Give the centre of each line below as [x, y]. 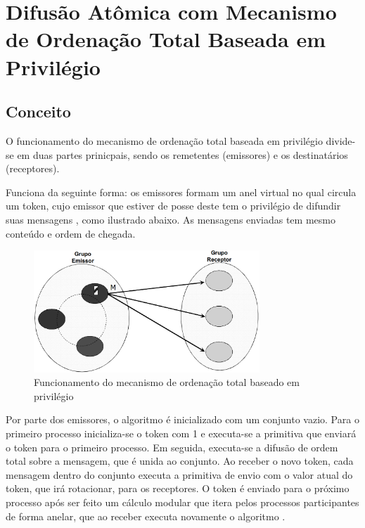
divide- [341, 140]
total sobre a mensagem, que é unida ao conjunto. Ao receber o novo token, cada [180, 461]
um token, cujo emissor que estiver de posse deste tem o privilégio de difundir [173, 206]
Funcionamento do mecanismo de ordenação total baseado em [167, 382]
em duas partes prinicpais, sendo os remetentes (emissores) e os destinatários [182, 154]
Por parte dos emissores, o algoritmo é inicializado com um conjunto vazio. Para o [182, 419]
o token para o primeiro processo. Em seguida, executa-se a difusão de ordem [172, 447]
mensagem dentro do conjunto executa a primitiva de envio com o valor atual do [179, 474]
